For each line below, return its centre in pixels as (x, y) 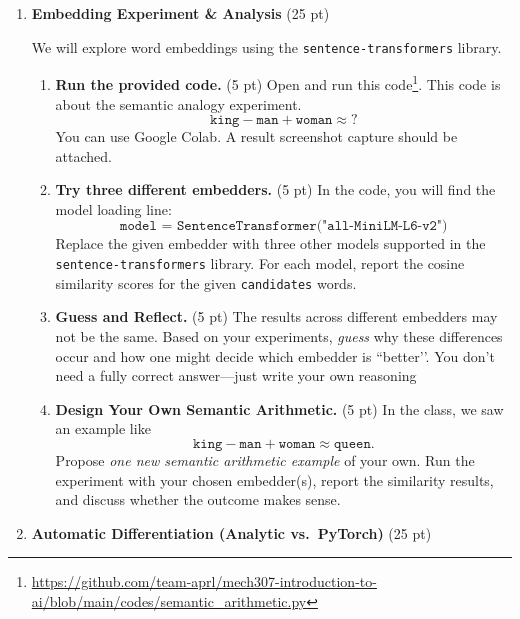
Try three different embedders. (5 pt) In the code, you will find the (275, 189)
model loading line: (113, 208)
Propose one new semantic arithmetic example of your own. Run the (265, 459)
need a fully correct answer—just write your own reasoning (236, 375)
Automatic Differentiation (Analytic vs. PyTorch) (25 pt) (231, 532)
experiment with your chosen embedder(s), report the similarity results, (274, 479)
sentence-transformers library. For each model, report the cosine (260, 263)
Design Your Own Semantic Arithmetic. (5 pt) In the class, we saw (279, 408)
